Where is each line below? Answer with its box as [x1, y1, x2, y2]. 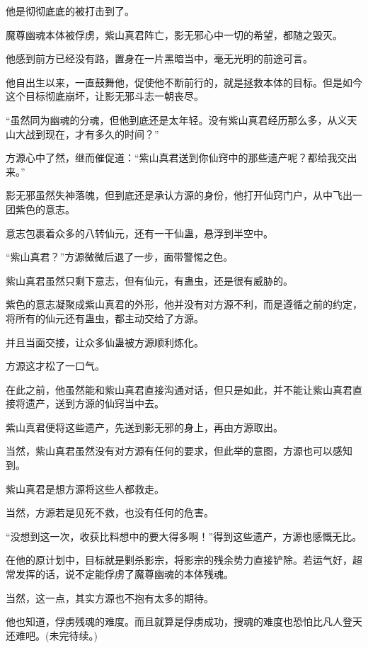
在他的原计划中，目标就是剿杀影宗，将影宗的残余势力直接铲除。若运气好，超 [6, 552, 362, 567]
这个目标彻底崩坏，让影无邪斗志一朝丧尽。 [6, 89, 204, 103]
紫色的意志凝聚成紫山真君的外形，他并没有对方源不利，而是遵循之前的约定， [6, 297, 362, 312]
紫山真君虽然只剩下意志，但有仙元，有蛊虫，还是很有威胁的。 [6, 273, 293, 288]
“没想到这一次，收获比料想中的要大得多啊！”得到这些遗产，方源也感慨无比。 [6, 528, 362, 543]
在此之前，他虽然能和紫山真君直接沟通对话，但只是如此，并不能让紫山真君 [6, 382, 352, 397]
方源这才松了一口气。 [6, 358, 105, 373]
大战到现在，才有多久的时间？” [15, 126, 159, 141]
